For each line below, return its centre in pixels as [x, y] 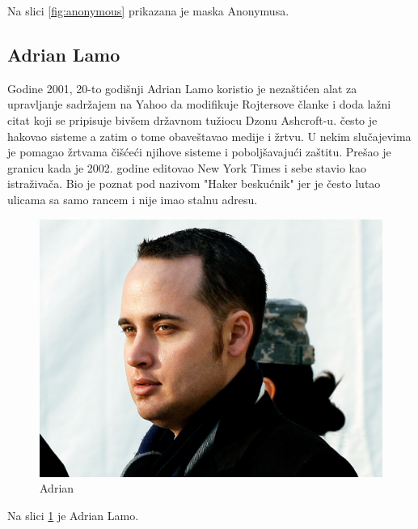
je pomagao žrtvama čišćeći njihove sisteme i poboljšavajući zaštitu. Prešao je [199, 152]
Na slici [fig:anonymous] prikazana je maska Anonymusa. [148, 11]
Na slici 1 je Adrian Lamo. [73, 515]
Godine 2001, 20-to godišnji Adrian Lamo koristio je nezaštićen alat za [182, 88]
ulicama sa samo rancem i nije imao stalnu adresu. [133, 199]
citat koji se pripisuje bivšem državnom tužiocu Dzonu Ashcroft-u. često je [192, 119]
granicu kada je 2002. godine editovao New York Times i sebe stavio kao [187, 167]
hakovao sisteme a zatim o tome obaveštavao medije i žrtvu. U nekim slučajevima [209, 136]
